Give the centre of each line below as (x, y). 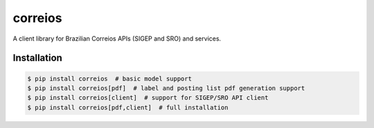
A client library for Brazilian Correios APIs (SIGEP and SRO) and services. (117, 39)
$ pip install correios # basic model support (109, 78)
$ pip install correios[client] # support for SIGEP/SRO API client (148, 98)
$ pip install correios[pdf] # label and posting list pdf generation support (166, 88)
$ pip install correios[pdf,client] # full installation (128, 107)
